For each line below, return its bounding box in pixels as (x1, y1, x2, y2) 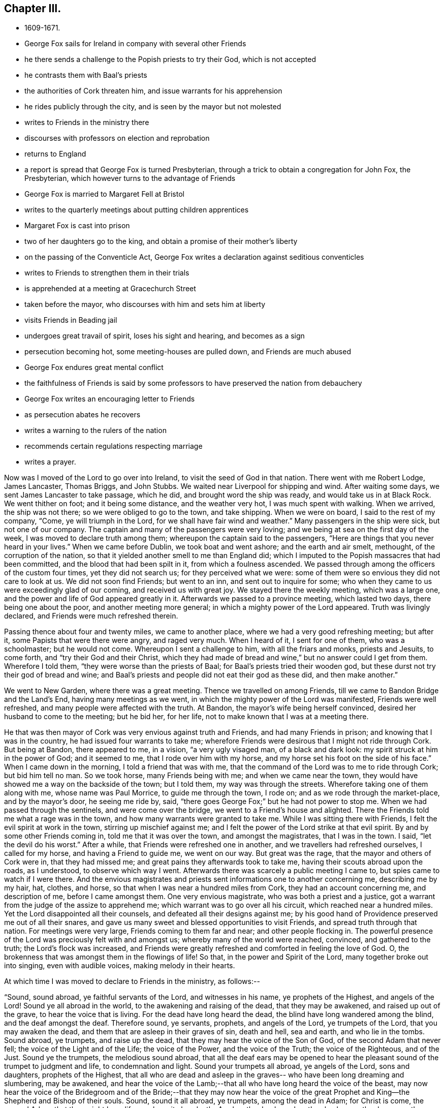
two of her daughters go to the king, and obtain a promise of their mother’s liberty (24, 237, 298, 246)
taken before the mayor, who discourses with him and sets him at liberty (24, 300, 266, 309)
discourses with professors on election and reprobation (24, 134, 210, 143)
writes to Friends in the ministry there (24, 118, 149, 127)
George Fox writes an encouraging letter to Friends (24, 394, 195, 404)
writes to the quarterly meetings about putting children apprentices (24, 205, 249, 214)
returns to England (24, 149, 86, 159)
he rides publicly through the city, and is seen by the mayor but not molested (24, 102, 281, 111)
